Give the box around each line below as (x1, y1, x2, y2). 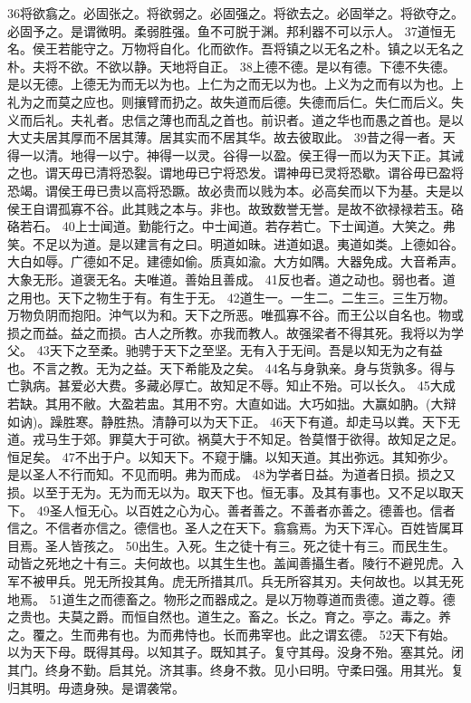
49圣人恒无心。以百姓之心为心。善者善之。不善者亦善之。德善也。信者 (36, 500, 456, 519)
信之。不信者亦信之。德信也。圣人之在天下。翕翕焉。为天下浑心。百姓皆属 (7, 518, 451, 537)
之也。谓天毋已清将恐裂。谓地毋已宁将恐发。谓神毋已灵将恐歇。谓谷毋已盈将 (7, 163, 464, 182)
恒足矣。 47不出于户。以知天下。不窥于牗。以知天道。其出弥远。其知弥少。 (7, 447, 456, 466)
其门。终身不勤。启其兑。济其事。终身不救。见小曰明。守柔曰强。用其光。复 (7, 660, 464, 679)
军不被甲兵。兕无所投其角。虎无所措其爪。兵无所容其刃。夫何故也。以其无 (7, 572, 451, 590)
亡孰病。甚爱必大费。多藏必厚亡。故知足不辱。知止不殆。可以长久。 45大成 (7, 376, 456, 395)
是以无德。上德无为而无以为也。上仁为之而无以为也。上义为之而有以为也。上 (7, 74, 464, 93)
